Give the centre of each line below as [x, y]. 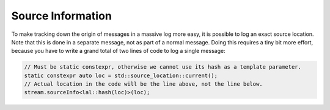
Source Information [62, 16]
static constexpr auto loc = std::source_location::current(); [121, 75]
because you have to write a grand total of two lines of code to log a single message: [118, 51]
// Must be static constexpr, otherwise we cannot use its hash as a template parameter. [163, 67]
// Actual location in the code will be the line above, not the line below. [143, 84]
